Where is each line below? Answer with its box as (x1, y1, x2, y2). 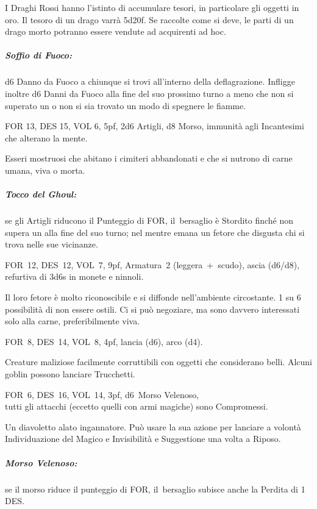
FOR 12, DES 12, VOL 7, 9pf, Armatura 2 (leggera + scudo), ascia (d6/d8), (5, 258, 300, 271)
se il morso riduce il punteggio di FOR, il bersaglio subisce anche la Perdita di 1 (5, 482, 305, 495)
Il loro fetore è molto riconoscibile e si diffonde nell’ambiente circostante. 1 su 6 (5, 291, 301, 304)
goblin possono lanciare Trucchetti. (5, 368, 135, 380)
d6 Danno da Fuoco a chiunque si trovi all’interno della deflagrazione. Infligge (5, 75, 295, 88)
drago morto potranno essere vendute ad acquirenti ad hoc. (5, 25, 226, 38)
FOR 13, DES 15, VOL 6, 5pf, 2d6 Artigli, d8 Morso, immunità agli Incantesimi (5, 119, 304, 132)
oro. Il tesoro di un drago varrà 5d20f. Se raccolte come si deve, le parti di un (5, 13, 294, 26)
